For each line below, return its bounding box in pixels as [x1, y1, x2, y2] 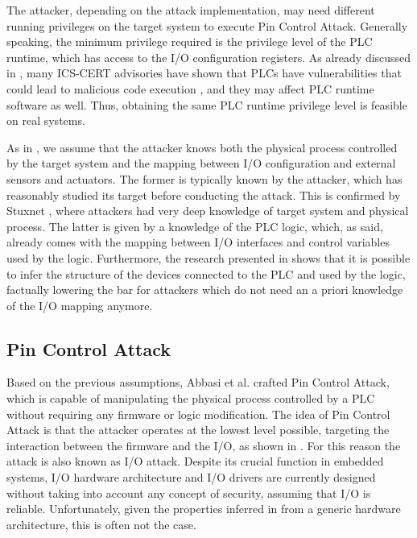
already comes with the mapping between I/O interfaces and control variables [6, 234, 390, 250]
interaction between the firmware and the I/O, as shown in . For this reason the [6, 437, 401, 453]
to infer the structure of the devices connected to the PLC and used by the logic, [6, 265, 406, 282]
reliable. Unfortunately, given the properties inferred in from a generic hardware [6, 500, 401, 517]
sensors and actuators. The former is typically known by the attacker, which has [6, 170, 403, 187]
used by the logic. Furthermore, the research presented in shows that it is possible [6, 249, 411, 266]
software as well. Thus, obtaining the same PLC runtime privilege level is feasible [6, 96, 407, 113]
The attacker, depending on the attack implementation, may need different [6, 2, 375, 18]
